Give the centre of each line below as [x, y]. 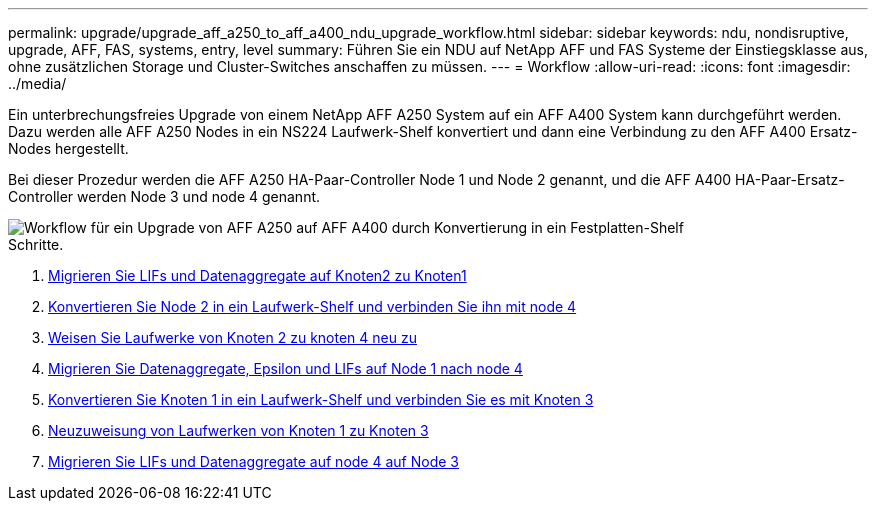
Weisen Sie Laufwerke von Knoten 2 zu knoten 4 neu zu [232, 337]
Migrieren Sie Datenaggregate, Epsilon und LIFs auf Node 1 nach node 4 [285, 368]
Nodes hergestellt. [68, 148]
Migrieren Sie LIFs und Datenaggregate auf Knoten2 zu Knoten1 [257, 275]
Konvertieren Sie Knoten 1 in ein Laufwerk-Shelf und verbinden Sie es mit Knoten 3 [321, 399]
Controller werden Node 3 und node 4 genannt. [164, 196]
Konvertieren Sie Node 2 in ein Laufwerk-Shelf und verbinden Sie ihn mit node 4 [312, 306]
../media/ [37, 83]
